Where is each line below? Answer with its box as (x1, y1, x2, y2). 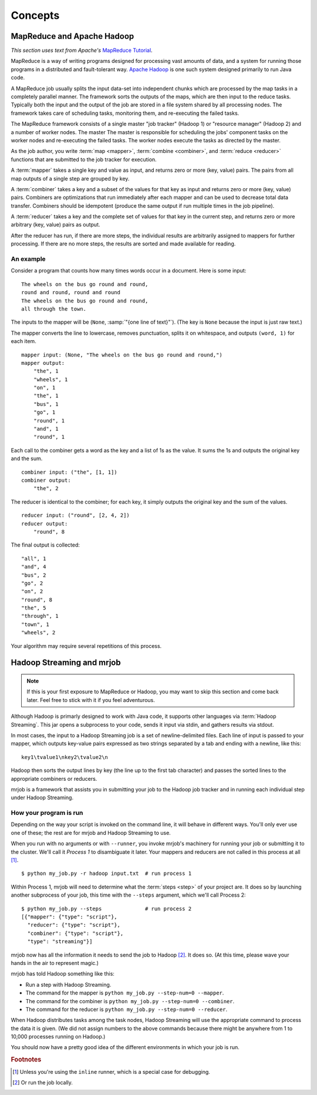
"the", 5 (21, 605, 46, 611)
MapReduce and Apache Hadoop (11, 31, 134, 41)
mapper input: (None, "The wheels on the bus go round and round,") (21, 351, 222, 358)
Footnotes (11, 1056, 42, 1064)
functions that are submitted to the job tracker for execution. (11, 156, 157, 163)
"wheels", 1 (33, 376, 68, 382)
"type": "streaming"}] (27, 938, 93, 945)
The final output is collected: (11, 541, 80, 548)
